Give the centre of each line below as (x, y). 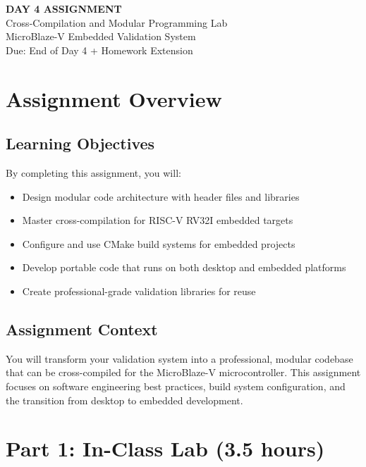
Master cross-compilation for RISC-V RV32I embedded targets (158, 220)
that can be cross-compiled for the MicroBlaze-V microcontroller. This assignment (183, 372)
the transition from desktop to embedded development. (124, 400)
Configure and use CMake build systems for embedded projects (159, 243)
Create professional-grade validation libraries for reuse (139, 291)
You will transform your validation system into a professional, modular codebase (179, 358)
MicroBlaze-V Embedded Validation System (101, 36)
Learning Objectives (80, 143)
